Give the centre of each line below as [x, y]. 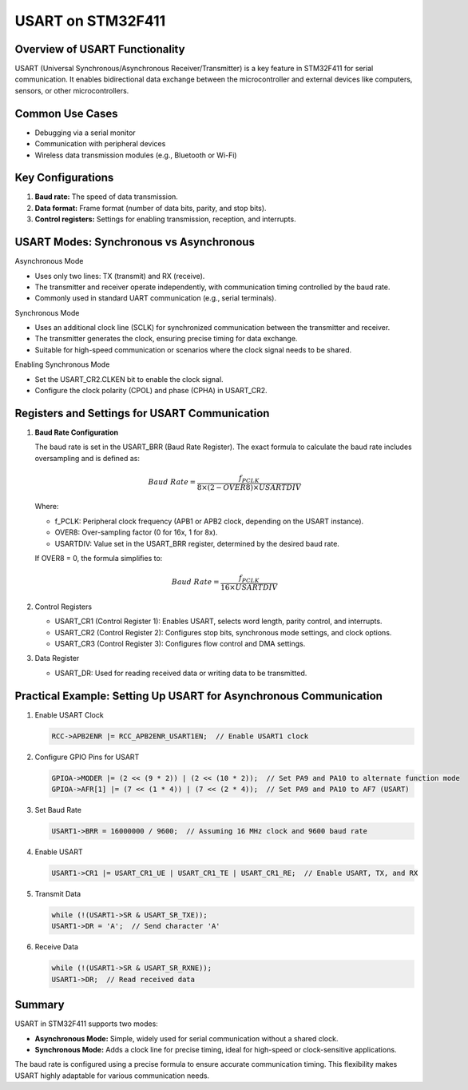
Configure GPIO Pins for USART [87, 757]
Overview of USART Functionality [100, 49]
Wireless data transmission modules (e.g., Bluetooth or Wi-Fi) [136, 155]
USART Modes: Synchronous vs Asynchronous [135, 243]
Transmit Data [58, 893]
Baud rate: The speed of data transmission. [107, 197]
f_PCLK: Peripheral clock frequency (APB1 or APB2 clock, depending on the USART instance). [209, 521]
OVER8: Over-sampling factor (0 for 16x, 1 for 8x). [136, 532]
